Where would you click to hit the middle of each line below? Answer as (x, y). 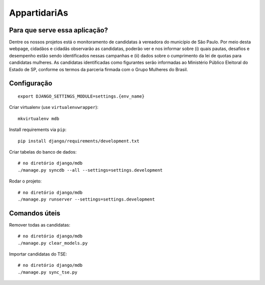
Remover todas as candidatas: (40, 225)
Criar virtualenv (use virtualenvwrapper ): (54, 107)
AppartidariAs (39, 13)
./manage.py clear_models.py (53, 243)
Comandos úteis (35, 213)
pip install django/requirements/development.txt (79, 141)
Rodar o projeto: (25, 181)
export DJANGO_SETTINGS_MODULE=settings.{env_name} (81, 96)
